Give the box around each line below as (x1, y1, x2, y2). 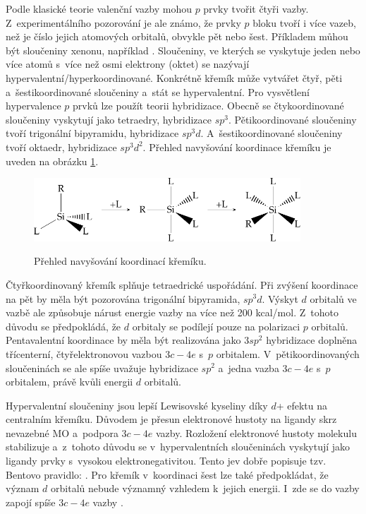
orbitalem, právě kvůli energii (6, 374, 133, 389)
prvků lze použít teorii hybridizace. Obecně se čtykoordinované (72, 98, 344, 113)
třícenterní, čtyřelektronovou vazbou (6, 346, 162, 361)
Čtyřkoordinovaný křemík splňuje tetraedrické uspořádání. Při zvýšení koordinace (6, 277, 358, 292)
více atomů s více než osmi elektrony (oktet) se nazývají (6, 56, 250, 71)
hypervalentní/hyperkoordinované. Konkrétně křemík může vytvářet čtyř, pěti (6, 70, 343, 85)
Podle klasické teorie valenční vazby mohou (6, 1, 192, 16)
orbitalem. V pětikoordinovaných (216, 346, 360, 361)
